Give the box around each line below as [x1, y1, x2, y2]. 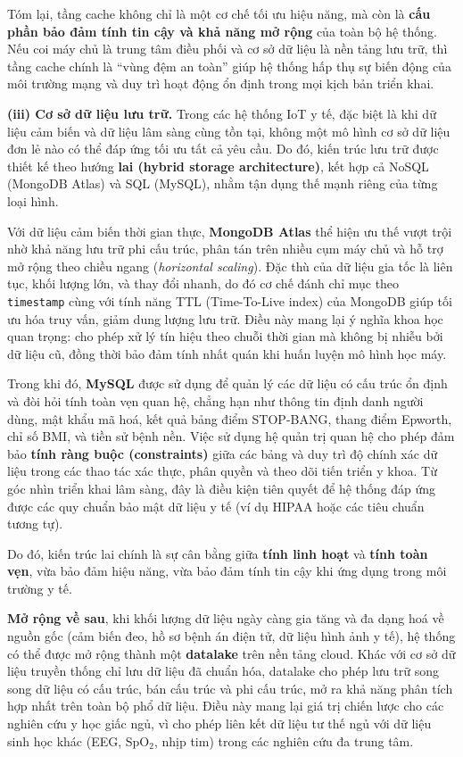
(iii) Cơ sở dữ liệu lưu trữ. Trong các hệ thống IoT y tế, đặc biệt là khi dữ [7, 104, 436, 122]
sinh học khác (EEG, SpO [7, 731, 150, 750]
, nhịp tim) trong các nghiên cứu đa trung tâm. [153, 731, 414, 750]
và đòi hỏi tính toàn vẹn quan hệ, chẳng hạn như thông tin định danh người [7, 391, 424, 410]
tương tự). [7, 514, 63, 533]
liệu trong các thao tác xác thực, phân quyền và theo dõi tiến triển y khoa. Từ [7, 462, 437, 480]
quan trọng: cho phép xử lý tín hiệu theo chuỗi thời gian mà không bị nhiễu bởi [7, 327, 443, 345]
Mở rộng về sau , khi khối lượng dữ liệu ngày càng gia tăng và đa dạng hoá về [7, 609, 444, 628]
